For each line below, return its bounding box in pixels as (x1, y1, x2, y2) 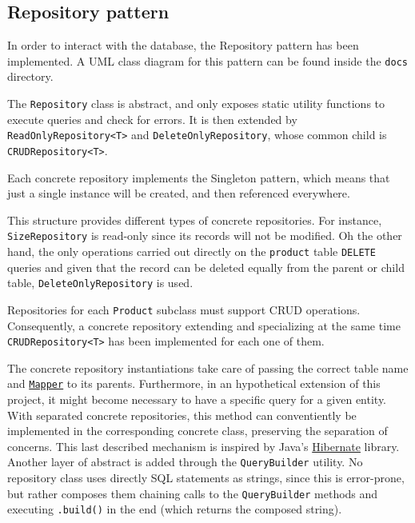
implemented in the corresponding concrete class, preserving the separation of (7, 422, 388, 439)
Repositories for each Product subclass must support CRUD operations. (7, 301, 361, 317)
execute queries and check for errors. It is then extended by (7, 110, 297, 127)
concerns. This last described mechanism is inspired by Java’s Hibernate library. (7, 437, 400, 454)
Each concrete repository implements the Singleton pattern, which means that (7, 169, 390, 186)
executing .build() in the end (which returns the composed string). (7, 501, 342, 517)
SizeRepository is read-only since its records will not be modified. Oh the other (7, 227, 402, 244)
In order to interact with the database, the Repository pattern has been (7, 37, 359, 54)
